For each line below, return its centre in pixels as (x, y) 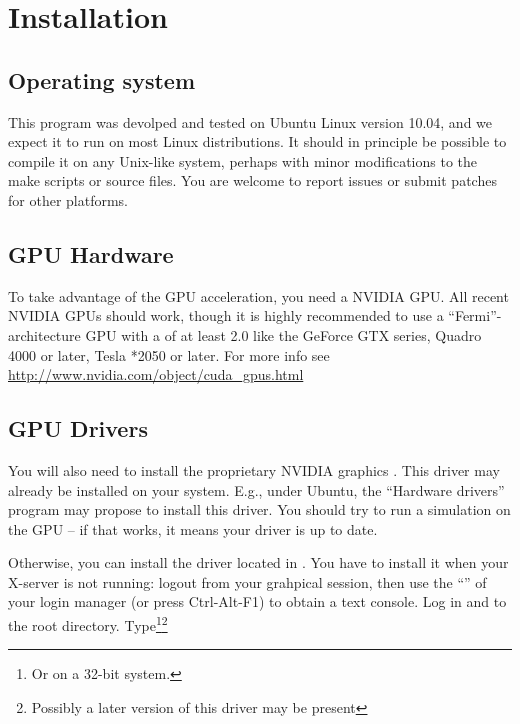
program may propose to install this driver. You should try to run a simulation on (259, 509)
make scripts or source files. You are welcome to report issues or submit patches (252, 180)
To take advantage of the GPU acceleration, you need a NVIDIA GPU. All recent (258, 295)
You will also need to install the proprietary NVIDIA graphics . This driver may (254, 469)
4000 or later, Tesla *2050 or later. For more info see (169, 354)
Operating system (102, 79)
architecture (44, 334)
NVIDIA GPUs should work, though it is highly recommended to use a (226, 315)
